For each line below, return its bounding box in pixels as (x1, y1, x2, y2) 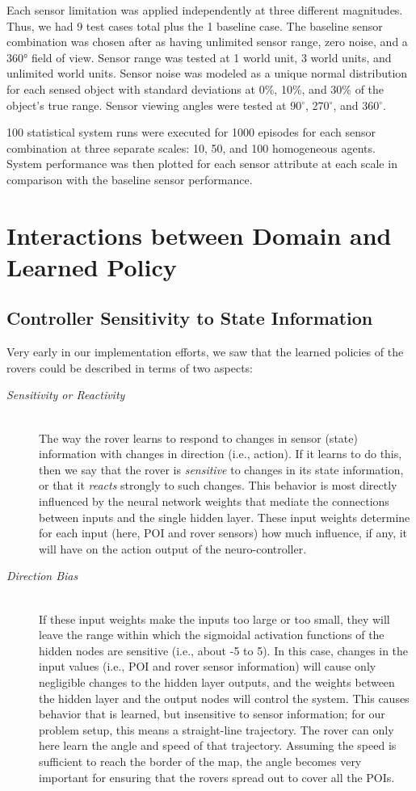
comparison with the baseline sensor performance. (6, 170, 253, 187)
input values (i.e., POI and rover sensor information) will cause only (39, 658, 376, 675)
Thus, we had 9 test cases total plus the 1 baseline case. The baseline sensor (6, 17, 383, 34)
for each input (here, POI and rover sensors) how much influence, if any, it (39, 524, 408, 541)
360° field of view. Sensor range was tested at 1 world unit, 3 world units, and (6, 48, 392, 65)
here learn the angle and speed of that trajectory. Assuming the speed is (39, 737, 397, 754)
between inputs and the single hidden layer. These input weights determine (39, 508, 410, 525)
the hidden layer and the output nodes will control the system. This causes (39, 689, 410, 706)
